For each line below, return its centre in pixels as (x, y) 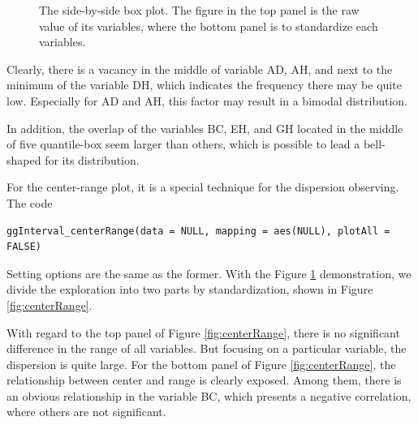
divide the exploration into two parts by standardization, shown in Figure (190, 289)
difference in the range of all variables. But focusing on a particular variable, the (207, 348)
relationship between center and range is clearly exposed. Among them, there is (204, 380)
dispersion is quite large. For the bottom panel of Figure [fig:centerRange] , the (201, 364)
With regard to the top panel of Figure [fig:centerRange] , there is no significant (203, 332)
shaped (24, 159)
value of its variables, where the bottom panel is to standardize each (209, 26)
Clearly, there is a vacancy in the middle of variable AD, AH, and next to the (200, 69)
